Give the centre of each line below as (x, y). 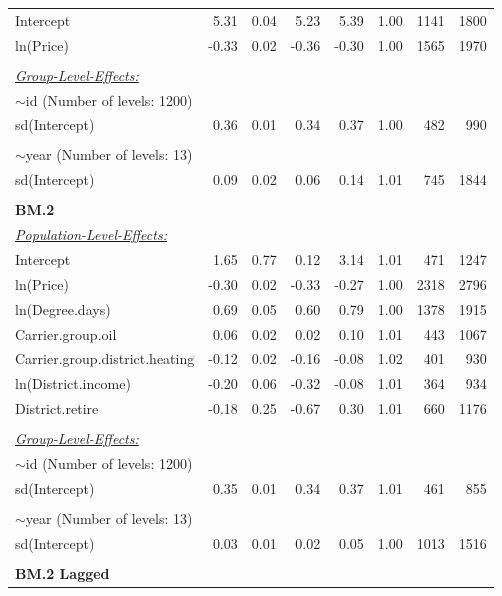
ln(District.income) (73, 383)
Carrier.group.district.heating (105, 358)
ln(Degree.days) (63, 308)
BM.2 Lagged (62, 572)
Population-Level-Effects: (91, 234)
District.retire (57, 408)
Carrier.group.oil (66, 333)
